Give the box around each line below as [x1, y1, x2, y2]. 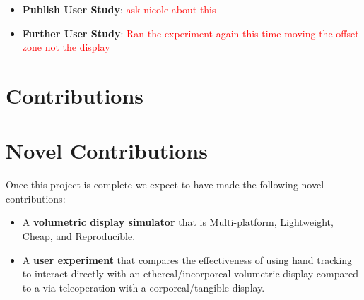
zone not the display [22, 40, 110, 54]
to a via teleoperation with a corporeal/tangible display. [22, 280, 265, 294]
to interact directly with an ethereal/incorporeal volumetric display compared [22, 266, 358, 281]
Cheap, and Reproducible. [22, 229, 136, 244]
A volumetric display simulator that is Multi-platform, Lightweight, [22, 215, 334, 229]
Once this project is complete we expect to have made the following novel [6, 177, 324, 192]
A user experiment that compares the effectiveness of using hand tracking [22, 252, 353, 267]
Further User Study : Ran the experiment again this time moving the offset [22, 25, 359, 40]
